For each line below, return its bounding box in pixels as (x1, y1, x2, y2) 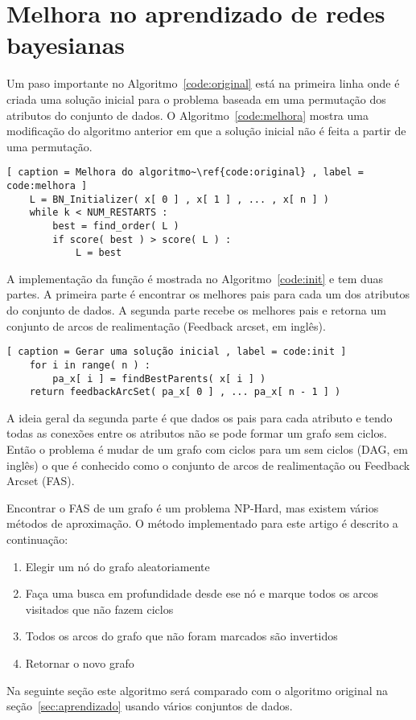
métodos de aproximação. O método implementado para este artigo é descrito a (6, 515, 398, 532)
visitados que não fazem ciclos (25, 600, 174, 617)
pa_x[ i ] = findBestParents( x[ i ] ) (52, 372, 266, 385)
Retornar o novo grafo (25, 655, 134, 671)
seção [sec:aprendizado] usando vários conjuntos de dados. (6, 697, 293, 714)
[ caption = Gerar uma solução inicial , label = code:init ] (6, 346, 347, 358)
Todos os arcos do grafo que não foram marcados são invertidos (25, 627, 338, 644)
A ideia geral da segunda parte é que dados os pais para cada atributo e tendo (6, 409, 393, 426)
